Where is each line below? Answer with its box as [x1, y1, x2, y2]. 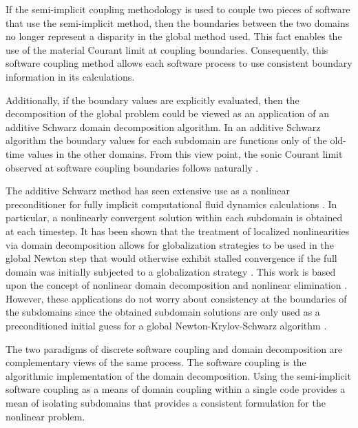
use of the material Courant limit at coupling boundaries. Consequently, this [6, 42, 328, 57]
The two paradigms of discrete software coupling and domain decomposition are [6, 341, 343, 356]
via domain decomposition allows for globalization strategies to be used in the [6, 237, 334, 252]
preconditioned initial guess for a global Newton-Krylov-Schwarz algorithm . [6, 318, 327, 333]
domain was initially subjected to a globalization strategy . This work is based [6, 264, 336, 278]
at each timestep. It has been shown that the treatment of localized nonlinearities [6, 223, 350, 238]
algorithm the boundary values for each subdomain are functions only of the [6, 133, 327, 147]
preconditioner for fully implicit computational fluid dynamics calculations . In [6, 196, 337, 211]
